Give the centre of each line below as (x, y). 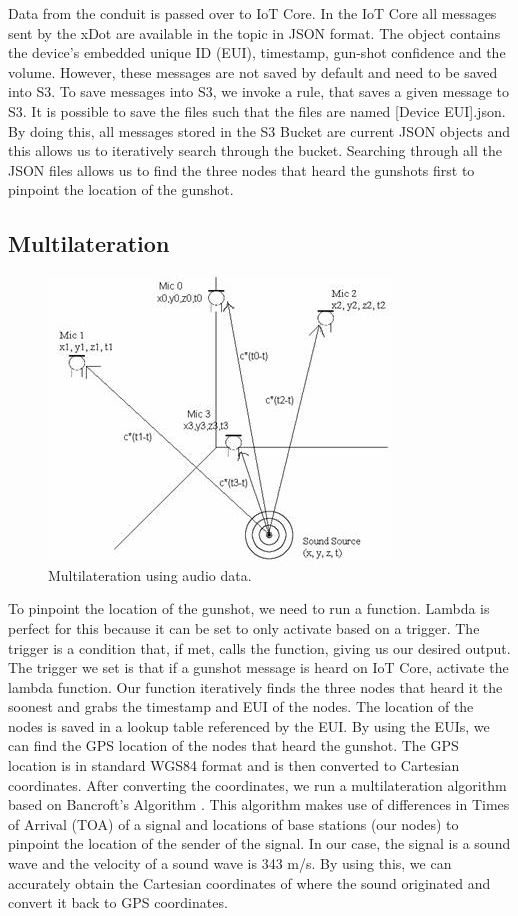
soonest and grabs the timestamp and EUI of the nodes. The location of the (241, 706)
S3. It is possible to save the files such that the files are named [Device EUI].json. (257, 110)
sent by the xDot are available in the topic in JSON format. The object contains (254, 32)
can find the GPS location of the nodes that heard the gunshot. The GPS (233, 745)
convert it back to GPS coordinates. (118, 902)
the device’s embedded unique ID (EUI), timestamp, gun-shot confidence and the (257, 52)
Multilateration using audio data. (150, 574)
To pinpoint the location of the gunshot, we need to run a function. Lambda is (249, 608)
